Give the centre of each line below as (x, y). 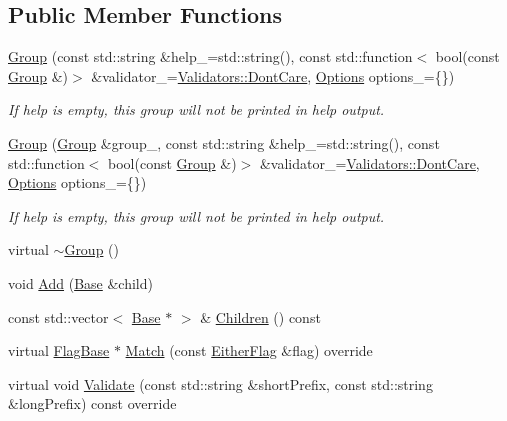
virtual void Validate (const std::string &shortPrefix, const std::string (220, 383)
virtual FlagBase (59, 350)
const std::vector (58, 316)
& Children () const (260, 316)
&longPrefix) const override (92, 403)
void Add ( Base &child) (80, 282)
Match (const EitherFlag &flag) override (249, 350)
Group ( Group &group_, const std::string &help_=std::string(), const (224, 142)
